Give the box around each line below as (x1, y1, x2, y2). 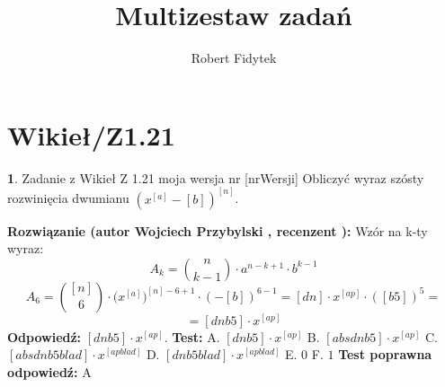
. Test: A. (164, 327, 220, 346)
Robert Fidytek (191, 48, 277, 67)
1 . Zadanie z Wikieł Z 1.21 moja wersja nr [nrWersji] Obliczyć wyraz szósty (7, 168, 424, 187)
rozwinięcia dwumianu (7, 189, 129, 207)
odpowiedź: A (7, 363, 92, 382)
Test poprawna (338, 345, 432, 364)
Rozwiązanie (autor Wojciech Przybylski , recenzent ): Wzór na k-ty (7, 221, 428, 240)
